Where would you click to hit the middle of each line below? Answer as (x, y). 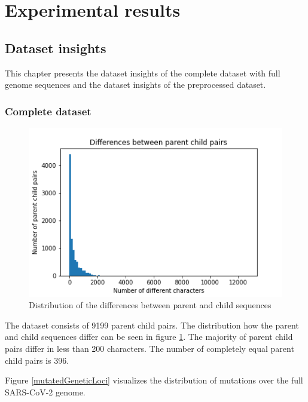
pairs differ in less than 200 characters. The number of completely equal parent (150, 349)
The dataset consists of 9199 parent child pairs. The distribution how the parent (152, 325)
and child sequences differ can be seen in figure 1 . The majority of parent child (149, 337)
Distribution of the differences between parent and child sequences (150, 305)
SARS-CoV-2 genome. (45, 392)
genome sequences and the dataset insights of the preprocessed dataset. (135, 85)
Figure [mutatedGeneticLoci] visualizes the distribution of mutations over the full (154, 380)
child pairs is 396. (37, 360)
